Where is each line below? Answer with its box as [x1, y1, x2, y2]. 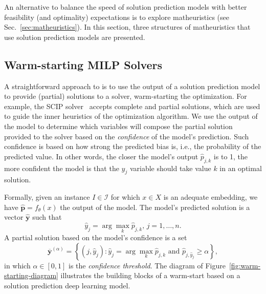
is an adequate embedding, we [163, 191, 258, 202]
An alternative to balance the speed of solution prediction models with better [4, 2, 247, 12]
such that [32, 212, 62, 222]
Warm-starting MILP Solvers [4, 56, 163, 72]
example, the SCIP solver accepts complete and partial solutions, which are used [4, 100, 260, 111]
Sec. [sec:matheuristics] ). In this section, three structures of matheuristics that [4, 22, 251, 32]
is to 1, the [213, 151, 248, 161]
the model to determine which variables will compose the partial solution [4, 120, 233, 131]
